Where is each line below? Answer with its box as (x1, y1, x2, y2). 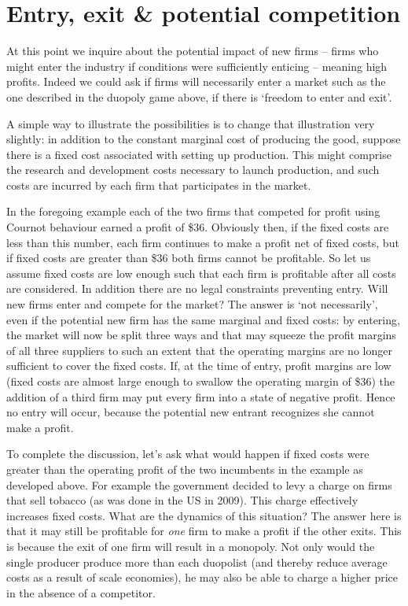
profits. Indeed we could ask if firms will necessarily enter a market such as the (6, 73, 386, 90)
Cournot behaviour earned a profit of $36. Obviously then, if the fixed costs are (6, 219, 389, 235)
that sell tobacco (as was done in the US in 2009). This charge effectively (6, 492, 358, 508)
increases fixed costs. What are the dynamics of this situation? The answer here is (6, 507, 402, 523)
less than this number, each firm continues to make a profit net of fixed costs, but (6, 234, 399, 250)
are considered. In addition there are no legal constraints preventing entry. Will (6, 280, 388, 297)
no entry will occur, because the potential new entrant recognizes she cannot (6, 404, 375, 420)
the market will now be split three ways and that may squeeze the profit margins (6, 327, 396, 343)
